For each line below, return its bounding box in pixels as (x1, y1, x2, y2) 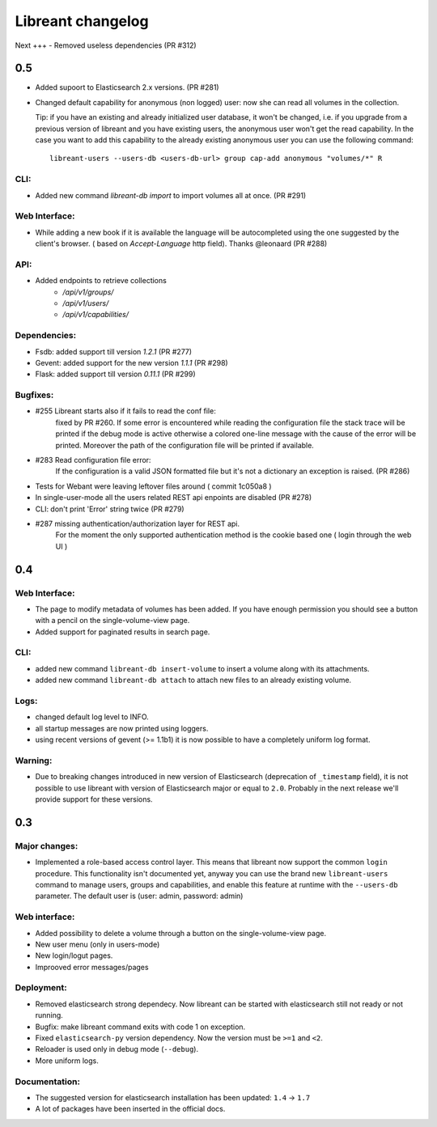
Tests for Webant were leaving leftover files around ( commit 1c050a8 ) (35, 481, 272, 491)
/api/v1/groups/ (62, 287, 114, 297)
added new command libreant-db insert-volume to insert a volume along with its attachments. (35, 663, 370, 673)
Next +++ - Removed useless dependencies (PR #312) (15, 40, 197, 50)
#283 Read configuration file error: (35, 455, 151, 465)
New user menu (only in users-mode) (35, 939, 160, 949)
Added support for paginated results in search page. (35, 627, 210, 637)
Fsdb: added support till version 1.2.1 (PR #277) (35, 346, 193, 356)
